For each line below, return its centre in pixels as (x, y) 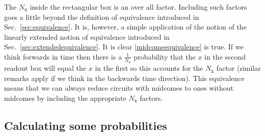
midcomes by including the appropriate (65, 98)
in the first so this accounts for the (149, 68)
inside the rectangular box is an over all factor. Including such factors (138, 7)
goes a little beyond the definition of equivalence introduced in (102, 17)
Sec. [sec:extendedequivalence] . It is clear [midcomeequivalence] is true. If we (124, 47)
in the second (225, 56)
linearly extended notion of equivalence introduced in (87, 36)
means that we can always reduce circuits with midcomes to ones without (119, 88)
